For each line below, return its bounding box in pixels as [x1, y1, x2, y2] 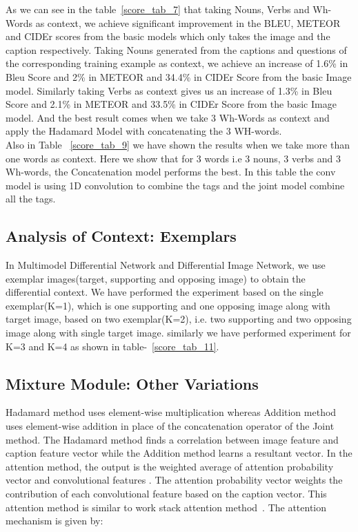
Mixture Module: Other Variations [6, 372, 259, 394]
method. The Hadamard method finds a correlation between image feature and [6, 432, 339, 446]
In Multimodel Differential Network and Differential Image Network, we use [6, 258, 326, 272]
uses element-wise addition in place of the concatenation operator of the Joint [6, 419, 335, 433]
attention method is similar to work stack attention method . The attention [6, 500, 327, 514]
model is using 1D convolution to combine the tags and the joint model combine [6, 178, 345, 192]
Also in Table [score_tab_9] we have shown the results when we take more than [6, 137, 350, 151]
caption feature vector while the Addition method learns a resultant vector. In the [6, 446, 352, 460]
